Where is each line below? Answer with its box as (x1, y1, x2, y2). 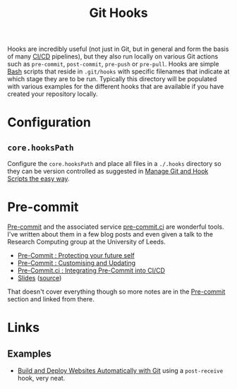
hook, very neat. (17, 374, 66, 383)
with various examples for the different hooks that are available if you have (7, 83, 224, 91)
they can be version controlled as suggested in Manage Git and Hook (7, 167, 209, 176)
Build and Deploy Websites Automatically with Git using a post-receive (17, 366, 224, 375)
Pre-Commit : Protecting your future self (17, 251, 135, 260)
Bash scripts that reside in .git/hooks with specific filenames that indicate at (7, 67, 230, 76)
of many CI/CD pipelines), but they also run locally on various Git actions (7, 52, 219, 61)
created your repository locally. (7, 90, 98, 98)
